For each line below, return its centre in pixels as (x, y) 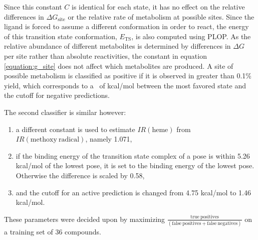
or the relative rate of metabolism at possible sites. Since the (161, 16)
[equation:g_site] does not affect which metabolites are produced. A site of (119, 66)
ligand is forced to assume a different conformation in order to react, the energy (126, 26)
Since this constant (33, 7)
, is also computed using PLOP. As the (191, 36)
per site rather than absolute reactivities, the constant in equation (105, 55)
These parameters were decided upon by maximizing (85, 219)
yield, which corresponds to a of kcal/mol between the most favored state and (125, 85)
